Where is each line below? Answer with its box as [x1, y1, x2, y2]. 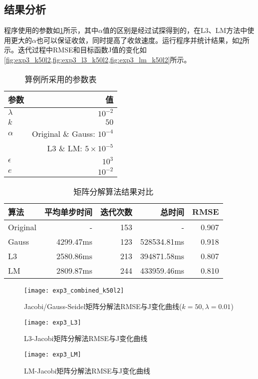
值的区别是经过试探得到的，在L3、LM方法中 [102, 25, 248, 35]
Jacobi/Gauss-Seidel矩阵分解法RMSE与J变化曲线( [24, 301, 182, 312]
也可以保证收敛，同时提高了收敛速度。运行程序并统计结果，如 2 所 [36, 34, 250, 45]
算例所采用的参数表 [24, 73, 97, 85]
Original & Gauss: [32, 127, 95, 139]
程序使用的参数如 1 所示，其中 [4, 25, 98, 35]
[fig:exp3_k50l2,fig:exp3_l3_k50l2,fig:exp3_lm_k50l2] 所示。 [4, 54, 191, 64]
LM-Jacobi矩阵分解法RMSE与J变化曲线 [24, 365, 150, 376]
